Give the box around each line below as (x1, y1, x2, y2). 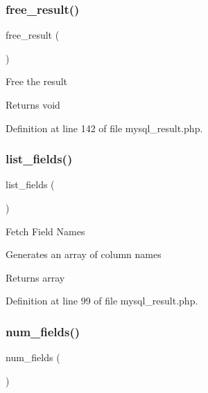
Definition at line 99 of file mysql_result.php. (6, 293, 198, 308)
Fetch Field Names (6, 223, 85, 238)
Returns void (6, 98, 60, 111)
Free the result (6, 74, 68, 89)
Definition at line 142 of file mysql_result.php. (6, 120, 203, 135)
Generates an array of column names (6, 247, 162, 262)
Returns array (6, 270, 65, 284)
